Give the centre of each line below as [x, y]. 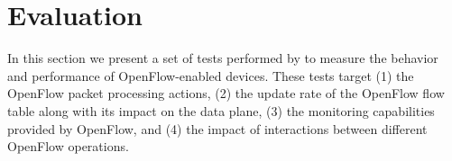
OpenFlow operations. [68, 146]
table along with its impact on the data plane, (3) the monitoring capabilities [221, 110]
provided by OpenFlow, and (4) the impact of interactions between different [217, 128]
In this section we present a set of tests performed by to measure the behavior [223, 58]
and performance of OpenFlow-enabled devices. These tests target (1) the [211, 75]
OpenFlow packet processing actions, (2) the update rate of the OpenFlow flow [226, 93]
